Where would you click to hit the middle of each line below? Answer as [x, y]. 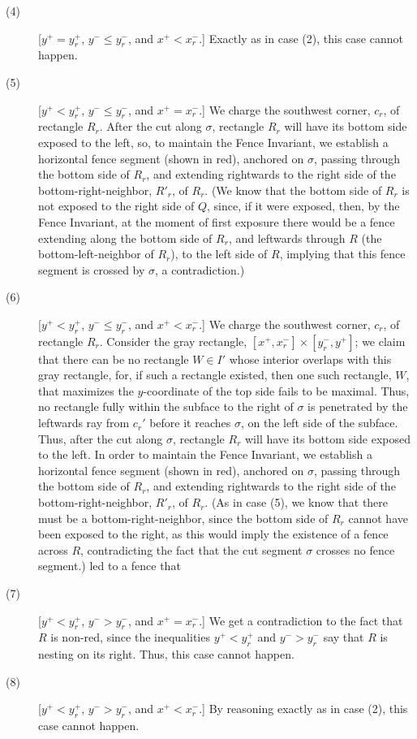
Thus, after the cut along [101, 438]
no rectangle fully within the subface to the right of [166, 406]
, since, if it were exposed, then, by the [303, 206]
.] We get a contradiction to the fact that [301, 620]
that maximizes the [86, 390]
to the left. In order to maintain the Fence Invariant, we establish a [205, 454]
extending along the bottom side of [125, 238]
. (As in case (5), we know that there [297, 502]
